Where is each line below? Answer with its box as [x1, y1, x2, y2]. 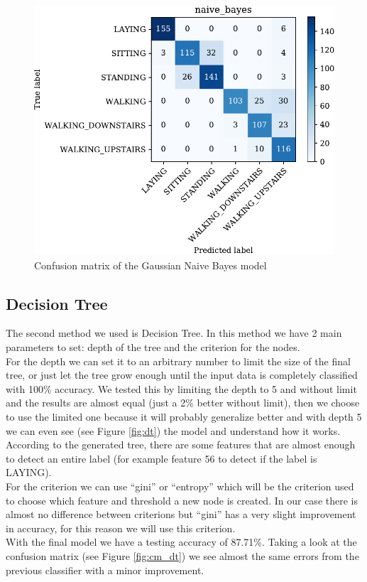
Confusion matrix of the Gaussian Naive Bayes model [34, 257, 267, 272]
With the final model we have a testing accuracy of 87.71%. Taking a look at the [6, 534, 357, 549]
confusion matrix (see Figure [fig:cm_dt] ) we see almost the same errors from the [6, 548, 359, 563]
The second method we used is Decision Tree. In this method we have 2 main [6, 325, 342, 340]
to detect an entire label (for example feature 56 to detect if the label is [6, 451, 317, 465]
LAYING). [6, 465, 52, 480]
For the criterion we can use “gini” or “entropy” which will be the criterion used [6, 478, 354, 493]
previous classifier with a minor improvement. [6, 562, 204, 577]
